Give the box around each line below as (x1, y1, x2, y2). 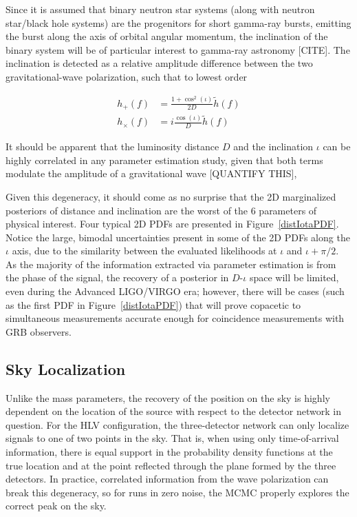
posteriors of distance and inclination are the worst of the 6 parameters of (6, 203, 317, 217)
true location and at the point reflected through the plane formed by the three (6, 458, 336, 472)
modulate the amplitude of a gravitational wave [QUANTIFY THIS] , (6, 166, 297, 181)
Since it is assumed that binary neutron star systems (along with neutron (6, 2, 315, 16)
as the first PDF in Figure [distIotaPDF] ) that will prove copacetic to (6, 297, 301, 312)
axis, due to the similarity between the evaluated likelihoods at (12, 243, 277, 258)
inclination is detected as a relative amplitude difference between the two (6, 56, 313, 70)
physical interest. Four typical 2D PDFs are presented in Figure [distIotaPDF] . (6, 216, 339, 231)
